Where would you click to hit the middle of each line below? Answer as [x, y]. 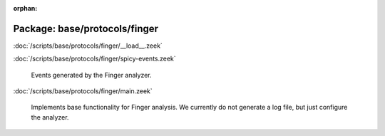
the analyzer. [50, 117]
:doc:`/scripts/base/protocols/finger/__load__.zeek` [88, 46]
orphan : [25, 8]
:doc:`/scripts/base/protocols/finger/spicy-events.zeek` [94, 59]
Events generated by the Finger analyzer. [92, 75]
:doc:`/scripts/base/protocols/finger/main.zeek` [83, 91]
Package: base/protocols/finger [86, 28]
